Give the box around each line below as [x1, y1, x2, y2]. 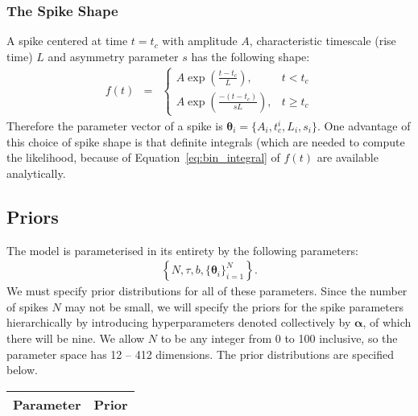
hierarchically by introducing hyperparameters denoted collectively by [6, 314, 351, 331]
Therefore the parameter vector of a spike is [6, 117, 223, 134]
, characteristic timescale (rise [249, 32, 396, 49]
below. [6, 361, 38, 378]
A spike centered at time [6, 32, 128, 49]
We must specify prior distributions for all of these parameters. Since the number [6, 282, 408, 299]
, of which [362, 314, 412, 331]
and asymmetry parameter [48, 47, 179, 64]
